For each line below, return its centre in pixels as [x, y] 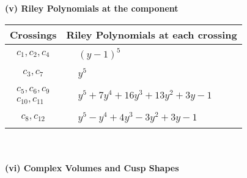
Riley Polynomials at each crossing [152, 34]
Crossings [33, 34]
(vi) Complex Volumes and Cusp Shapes [92, 167]
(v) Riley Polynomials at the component [92, 8]
